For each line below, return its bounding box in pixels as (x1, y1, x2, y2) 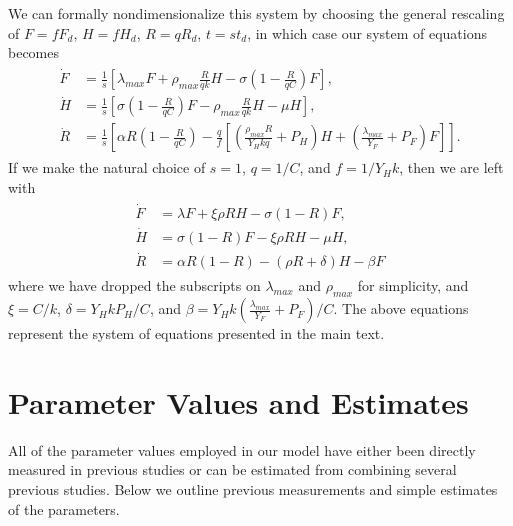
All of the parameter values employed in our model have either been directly (8, 439, 476, 460)
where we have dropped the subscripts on (8, 275, 261, 296)
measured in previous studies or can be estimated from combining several (8, 459, 457, 480)
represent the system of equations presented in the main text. (8, 323, 385, 344)
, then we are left (399, 157, 504, 178)
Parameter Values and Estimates (8, 381, 469, 422)
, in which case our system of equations (247, 22, 488, 43)
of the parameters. (8, 498, 120, 519)
